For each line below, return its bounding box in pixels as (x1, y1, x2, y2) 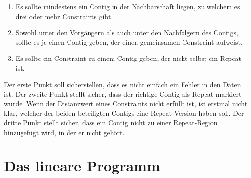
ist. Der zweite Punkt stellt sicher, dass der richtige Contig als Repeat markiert (4, 89, 242, 99)
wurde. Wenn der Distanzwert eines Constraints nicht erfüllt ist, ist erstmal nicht (4, 98, 248, 108)
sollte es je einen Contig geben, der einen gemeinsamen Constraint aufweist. (15, 37, 243, 47)
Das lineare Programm (4, 156, 160, 176)
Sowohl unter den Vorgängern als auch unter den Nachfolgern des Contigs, (15, 27, 238, 38)
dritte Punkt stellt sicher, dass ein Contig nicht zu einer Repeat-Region (4, 117, 218, 127)
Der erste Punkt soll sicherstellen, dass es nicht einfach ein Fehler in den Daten (4, 79, 241, 89)
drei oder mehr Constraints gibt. (15, 11, 113, 21)
